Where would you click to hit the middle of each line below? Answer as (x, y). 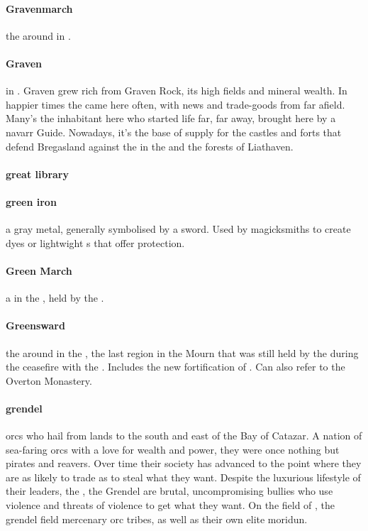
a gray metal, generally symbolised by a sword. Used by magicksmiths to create (178, 229)
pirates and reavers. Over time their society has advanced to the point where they (184, 463)
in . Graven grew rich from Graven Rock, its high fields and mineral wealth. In (177, 91)
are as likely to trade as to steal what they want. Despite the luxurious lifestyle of (183, 477)
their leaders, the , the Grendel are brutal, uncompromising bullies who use (169, 491)
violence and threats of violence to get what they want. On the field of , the (171, 505)
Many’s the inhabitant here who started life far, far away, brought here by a (171, 118)
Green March (39, 270)
